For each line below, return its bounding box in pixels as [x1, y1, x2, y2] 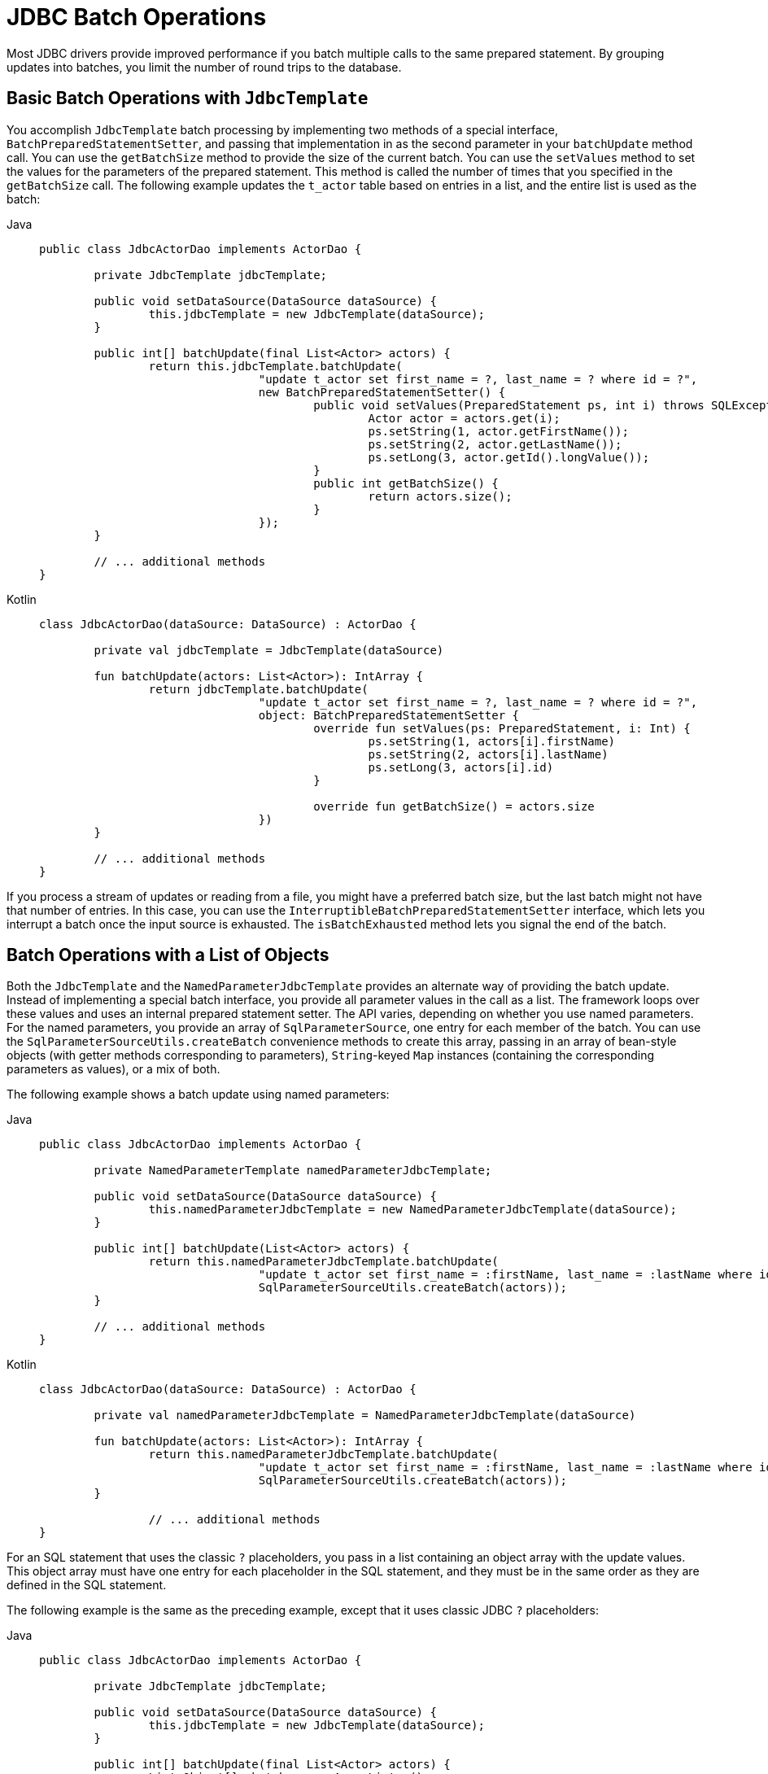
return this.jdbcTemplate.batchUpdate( [148, 359, 403, 373]
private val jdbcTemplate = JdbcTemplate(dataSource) [94, 643, 444, 657]
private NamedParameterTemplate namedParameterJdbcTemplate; [94, 1164, 492, 1178]
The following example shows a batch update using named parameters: [7, 1087, 390, 1102]
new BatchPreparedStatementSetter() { [258, 385, 506, 399]
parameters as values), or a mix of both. [7, 1062, 220, 1077]
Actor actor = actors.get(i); [368, 411, 561, 425]
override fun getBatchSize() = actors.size [313, 799, 595, 813]
